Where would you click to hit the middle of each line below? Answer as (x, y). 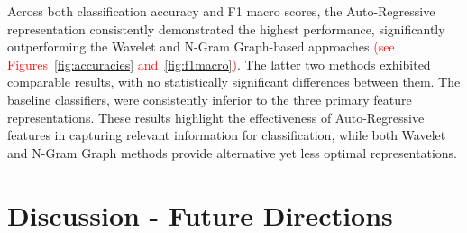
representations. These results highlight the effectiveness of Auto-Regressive (216, 117)
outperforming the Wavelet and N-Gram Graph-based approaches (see (201, 47)
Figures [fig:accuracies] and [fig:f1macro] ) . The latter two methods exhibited (219, 64)
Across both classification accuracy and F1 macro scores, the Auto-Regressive (221, 11)
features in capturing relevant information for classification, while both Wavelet (227, 135)
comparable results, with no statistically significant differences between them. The (234, 82)
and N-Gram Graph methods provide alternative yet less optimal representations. (232, 152)
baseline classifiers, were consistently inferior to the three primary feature (210, 99)
